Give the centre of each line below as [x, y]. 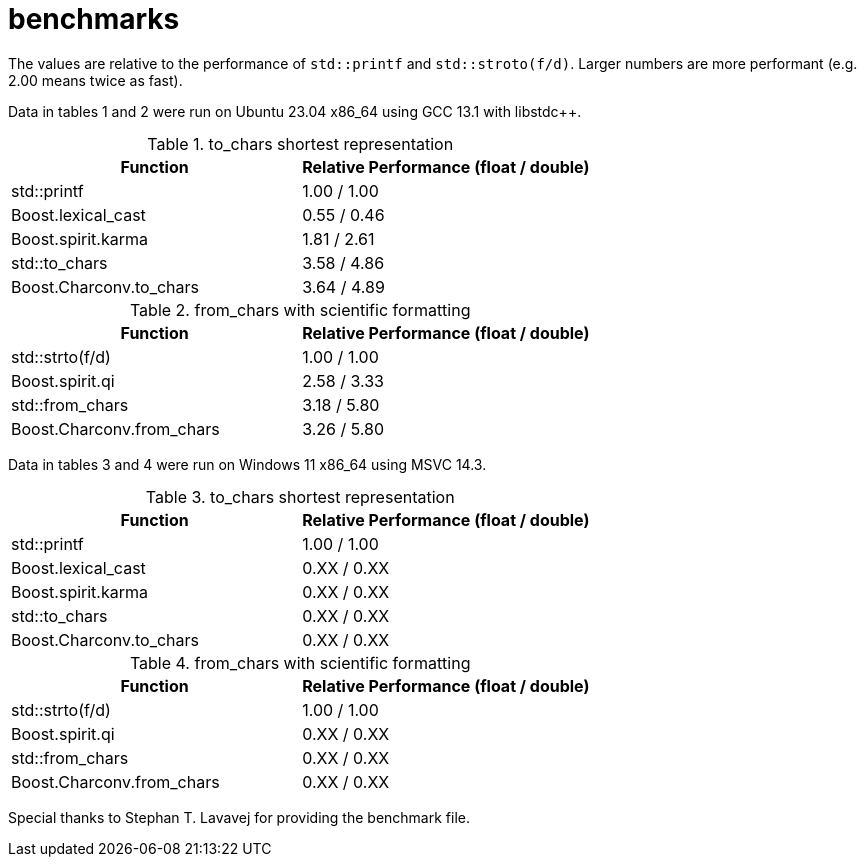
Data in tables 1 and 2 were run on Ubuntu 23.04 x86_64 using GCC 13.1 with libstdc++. [295, 111]
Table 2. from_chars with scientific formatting [300, 309]
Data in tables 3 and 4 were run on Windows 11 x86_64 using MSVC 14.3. [247, 464]
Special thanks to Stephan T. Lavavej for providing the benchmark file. [239, 817]
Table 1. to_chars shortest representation [300, 143]
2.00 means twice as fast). [95, 80]
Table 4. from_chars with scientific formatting [300, 662]
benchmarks [94, 19]
